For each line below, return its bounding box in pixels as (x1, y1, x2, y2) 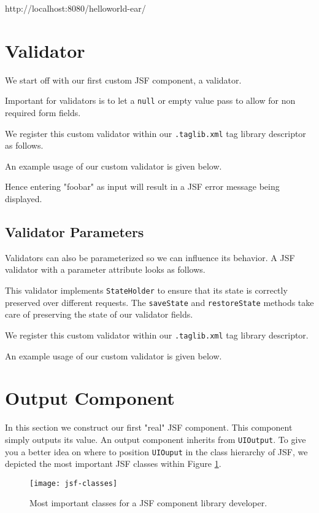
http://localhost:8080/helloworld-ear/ (5, 2, 146, 14)
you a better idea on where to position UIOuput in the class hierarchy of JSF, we (5, 445, 308, 458)
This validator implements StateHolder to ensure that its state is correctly (5, 283, 288, 296)
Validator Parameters (5, 222, 144, 241)
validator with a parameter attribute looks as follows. (5, 263, 206, 276)
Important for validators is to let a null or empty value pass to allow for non (5, 94, 296, 107)
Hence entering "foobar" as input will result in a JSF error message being (5, 180, 280, 193)
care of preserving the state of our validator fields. (5, 308, 193, 321)
